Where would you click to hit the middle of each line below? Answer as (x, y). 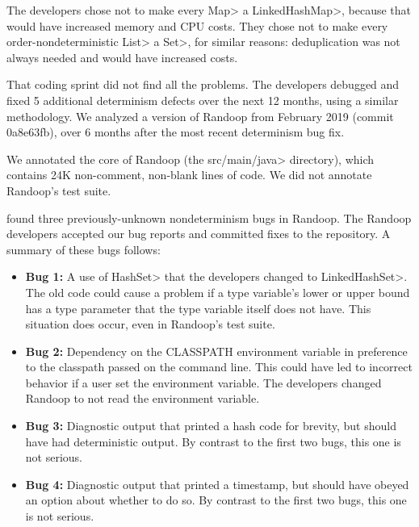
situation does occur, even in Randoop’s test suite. (150, 324)
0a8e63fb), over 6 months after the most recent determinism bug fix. (176, 132)
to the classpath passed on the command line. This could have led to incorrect (219, 367)
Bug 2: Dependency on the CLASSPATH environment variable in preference (216, 351)
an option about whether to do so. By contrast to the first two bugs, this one (216, 500)
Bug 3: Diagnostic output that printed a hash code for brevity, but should (211, 426)
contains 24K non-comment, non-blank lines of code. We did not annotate (189, 175)
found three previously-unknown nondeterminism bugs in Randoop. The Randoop (209, 217)
